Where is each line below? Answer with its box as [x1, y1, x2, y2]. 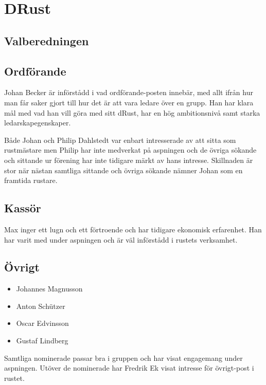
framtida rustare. [4, 175, 58, 186]
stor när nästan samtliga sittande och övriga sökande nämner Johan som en [4, 164, 243, 175]
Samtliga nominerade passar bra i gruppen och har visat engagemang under [4, 352, 243, 363]
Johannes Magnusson [16, 283, 83, 294]
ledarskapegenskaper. [4, 117, 71, 128]
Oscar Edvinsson [16, 318, 69, 328]
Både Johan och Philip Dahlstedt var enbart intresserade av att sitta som [4, 134, 236, 145]
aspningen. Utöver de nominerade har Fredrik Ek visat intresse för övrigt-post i [4, 362, 254, 373]
